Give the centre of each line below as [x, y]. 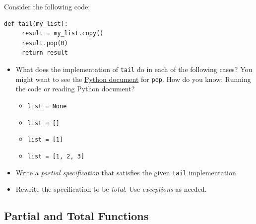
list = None [47, 106]
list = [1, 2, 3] [56, 156]
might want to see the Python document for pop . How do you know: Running [133, 79]
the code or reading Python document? [75, 89]
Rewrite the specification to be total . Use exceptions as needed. [111, 189]
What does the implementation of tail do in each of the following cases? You [134, 69]
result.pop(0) [45, 43]
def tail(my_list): [36, 24]
